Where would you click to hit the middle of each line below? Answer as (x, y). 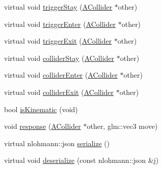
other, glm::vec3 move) (122, 126)
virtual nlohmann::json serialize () (57, 143)
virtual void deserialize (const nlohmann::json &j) (82, 160)
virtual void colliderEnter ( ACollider (61, 75)
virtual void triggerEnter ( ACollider (60, 24)
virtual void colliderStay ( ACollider (59, 58)
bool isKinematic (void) (41, 109)
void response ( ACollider (43, 126)
